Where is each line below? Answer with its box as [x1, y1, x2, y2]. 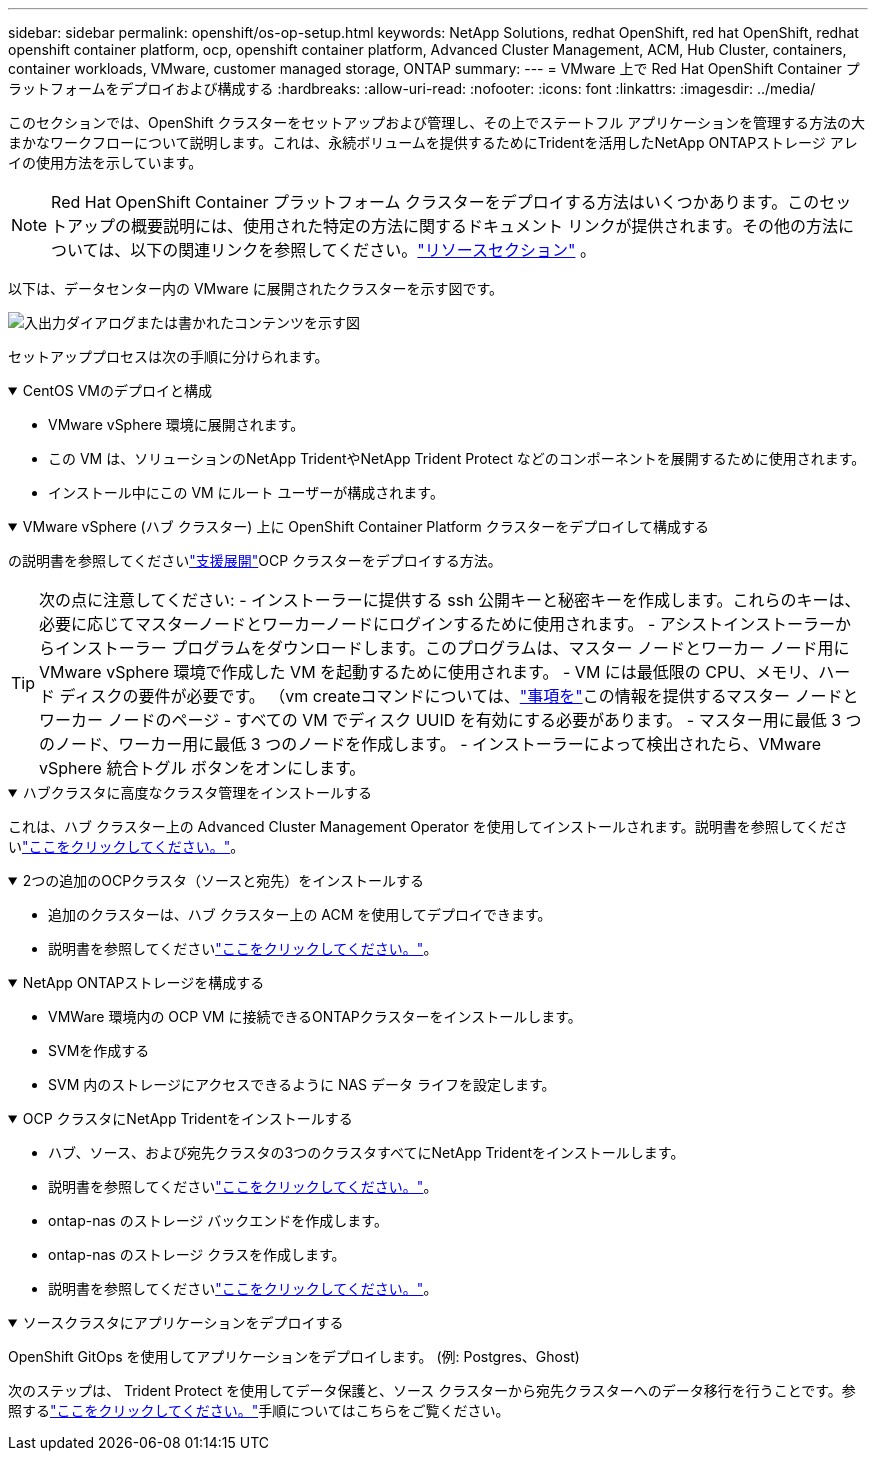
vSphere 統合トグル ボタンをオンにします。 [39, 758, 366, 778]
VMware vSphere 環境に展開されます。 [48, 416, 305, 433]
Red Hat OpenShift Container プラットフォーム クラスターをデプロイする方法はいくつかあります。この [51, 192, 820, 212]
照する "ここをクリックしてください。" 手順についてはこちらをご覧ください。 [8, 1402, 510, 1419]
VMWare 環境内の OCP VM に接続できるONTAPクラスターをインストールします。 [48, 1008, 582, 1025]
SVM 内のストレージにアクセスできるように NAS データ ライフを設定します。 [48, 1076, 556, 1093]
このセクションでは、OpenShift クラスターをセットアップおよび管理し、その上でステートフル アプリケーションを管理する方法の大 [8, 114, 865, 131]
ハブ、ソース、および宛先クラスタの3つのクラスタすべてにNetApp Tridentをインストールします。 [48, 1144, 685, 1161]
